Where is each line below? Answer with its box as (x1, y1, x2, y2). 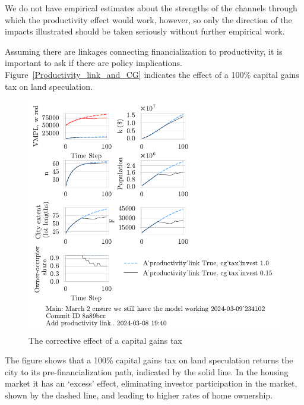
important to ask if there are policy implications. (5, 56, 182, 69)
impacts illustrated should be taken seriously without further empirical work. (5, 25, 285, 37)
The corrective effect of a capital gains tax (28, 334, 182, 346)
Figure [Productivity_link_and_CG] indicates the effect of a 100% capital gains (5, 68, 299, 80)
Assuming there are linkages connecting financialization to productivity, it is (5, 45, 283, 57)
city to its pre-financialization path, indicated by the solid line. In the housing (5, 365, 289, 378)
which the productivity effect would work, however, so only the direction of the (5, 13, 292, 26)
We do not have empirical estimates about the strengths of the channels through (5, 2, 297, 14)
